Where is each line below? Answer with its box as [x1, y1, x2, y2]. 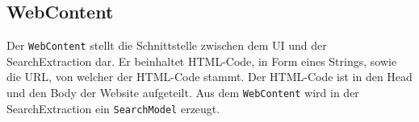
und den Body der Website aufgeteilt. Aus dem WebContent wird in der [6, 84, 359, 101]
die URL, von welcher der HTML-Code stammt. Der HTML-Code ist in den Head [6, 68, 413, 85]
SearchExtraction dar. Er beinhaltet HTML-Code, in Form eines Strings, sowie [6, 52, 397, 69]
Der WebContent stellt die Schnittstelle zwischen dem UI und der [6, 37, 327, 54]
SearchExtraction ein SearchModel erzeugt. [6, 100, 220, 116]
